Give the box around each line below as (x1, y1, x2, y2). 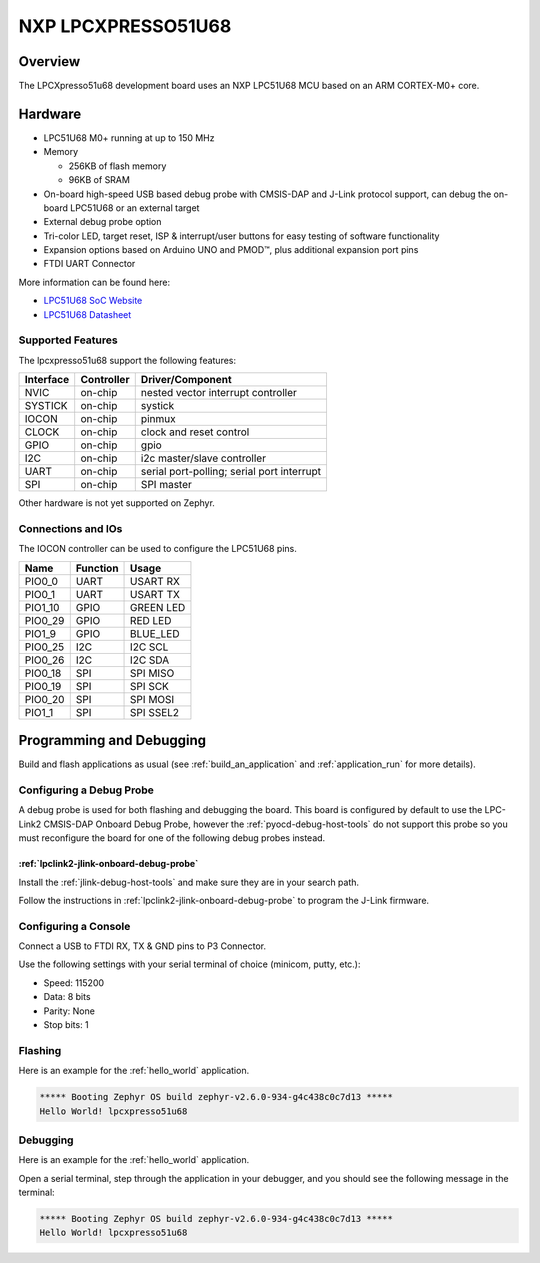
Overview (18, 53, 81, 70)
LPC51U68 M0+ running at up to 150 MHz (43, 131, 215, 144)
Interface (24, 373, 70, 387)
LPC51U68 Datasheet (43, 308, 132, 320)
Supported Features (18, 333, 119, 347)
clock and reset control (140, 425, 250, 439)
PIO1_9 (24, 626, 57, 640)
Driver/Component (140, 373, 232, 387)
